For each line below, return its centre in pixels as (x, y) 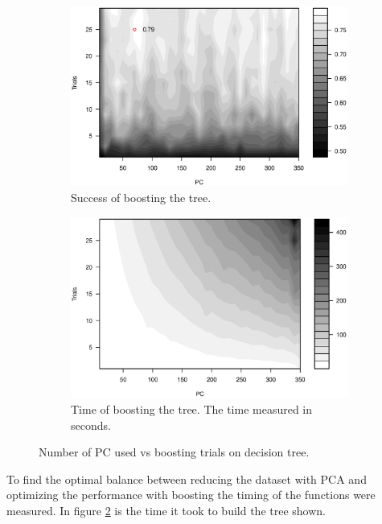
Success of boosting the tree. (141, 197)
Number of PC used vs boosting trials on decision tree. (174, 452)
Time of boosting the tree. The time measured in (192, 408)
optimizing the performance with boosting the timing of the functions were (191, 495)
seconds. (91, 425)
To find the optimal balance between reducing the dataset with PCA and (187, 479)
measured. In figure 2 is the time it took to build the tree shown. (166, 510)
